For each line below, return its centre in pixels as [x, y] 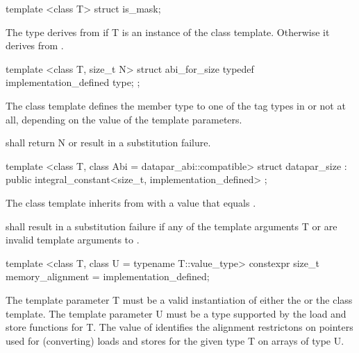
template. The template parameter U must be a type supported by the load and [176, 313]
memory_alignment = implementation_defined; [108, 276]
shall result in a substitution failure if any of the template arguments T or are [172, 226]
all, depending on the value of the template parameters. [124, 119]
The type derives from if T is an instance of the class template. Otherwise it [168, 32]
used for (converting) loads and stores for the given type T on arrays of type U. [175, 340]
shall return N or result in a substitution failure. [108, 143]
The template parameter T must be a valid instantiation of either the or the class [179, 299]
